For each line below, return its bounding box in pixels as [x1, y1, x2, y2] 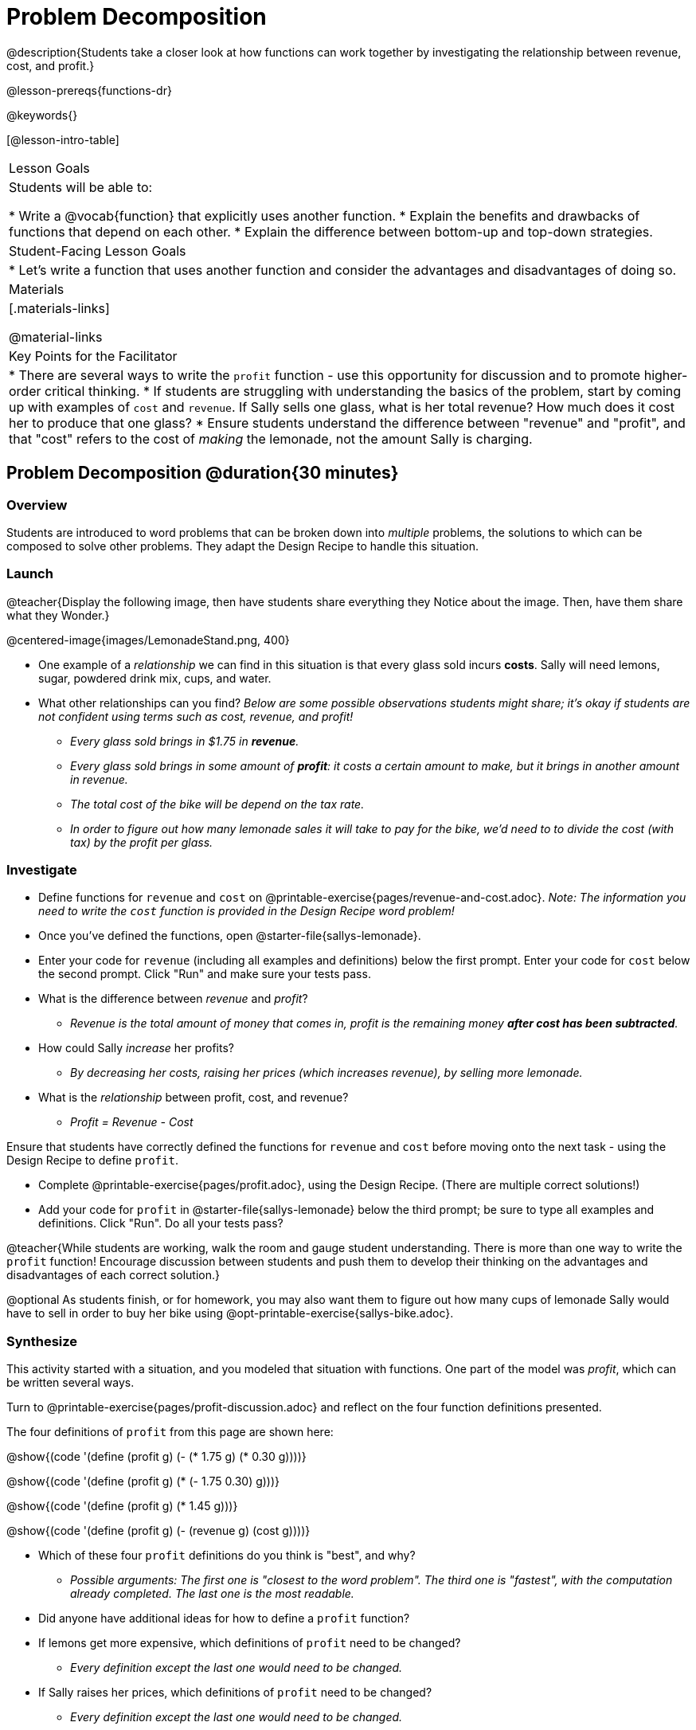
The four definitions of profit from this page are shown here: [6, 1425, 334, 1439]
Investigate [6, 862, 77, 879]
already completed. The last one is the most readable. [70, 1587, 354, 1601]
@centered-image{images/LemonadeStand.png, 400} [6, 632, 290, 647]
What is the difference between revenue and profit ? [38, 992, 308, 1006]
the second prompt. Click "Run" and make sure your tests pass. [38, 967, 371, 981]
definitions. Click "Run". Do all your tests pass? [38, 1216, 283, 1231]
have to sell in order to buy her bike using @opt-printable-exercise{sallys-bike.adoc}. [6, 1306, 454, 1321]
